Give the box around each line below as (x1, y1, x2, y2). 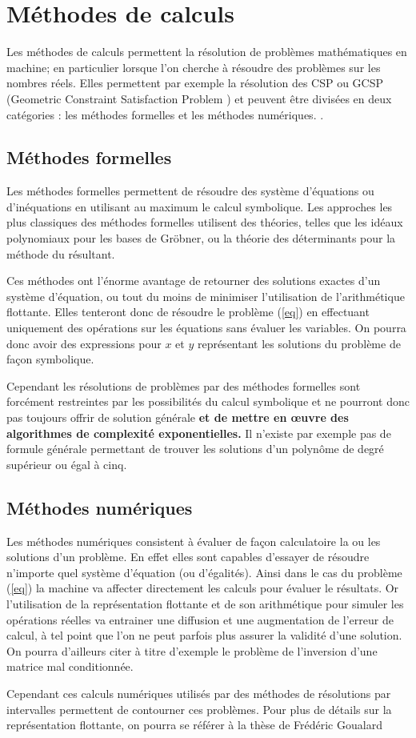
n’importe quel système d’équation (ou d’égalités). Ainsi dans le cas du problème (6, 564, 402, 580)
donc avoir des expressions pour (6, 335, 162, 351)
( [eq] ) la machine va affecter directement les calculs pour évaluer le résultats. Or (6, 580, 399, 596)
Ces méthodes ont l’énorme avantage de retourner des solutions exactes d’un (6, 272, 381, 289)
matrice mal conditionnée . (6, 658, 134, 675)
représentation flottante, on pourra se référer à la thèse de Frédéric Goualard (6, 716, 382, 733)
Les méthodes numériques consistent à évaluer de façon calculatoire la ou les (6, 532, 381, 549)
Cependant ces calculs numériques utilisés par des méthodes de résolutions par (6, 684, 391, 701)
